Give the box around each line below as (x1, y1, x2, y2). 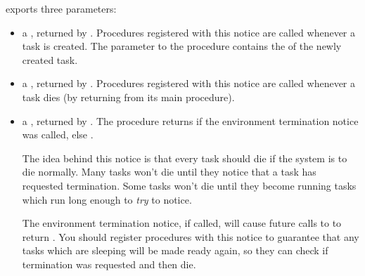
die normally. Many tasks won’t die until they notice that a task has (22, 164, 316, 179)
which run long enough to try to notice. (22, 192, 192, 206)
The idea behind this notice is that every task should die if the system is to (22, 150, 347, 165)
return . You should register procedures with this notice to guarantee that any (22, 229, 359, 244)
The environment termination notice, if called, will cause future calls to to (22, 216, 342, 230)
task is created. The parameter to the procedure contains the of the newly (22, 39, 342, 53)
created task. (22, 52, 78, 67)
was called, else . (22, 127, 94, 142)
